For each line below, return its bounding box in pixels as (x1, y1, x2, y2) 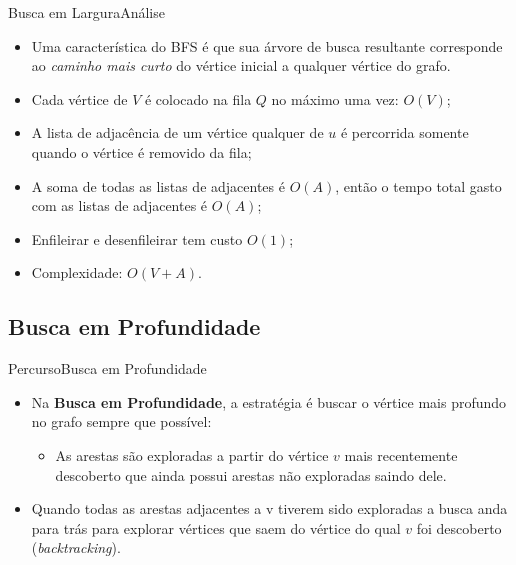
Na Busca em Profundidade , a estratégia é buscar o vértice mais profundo (31, 391, 507, 412)
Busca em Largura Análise (8, 2, 165, 22)
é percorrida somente (340, 122, 469, 143)
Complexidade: (31, 262, 123, 283)
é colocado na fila (144, 88, 252, 109)
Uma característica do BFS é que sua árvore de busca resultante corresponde (31, 35, 503, 56)
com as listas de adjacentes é (31, 195, 208, 216)
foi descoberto (416, 517, 502, 538)
